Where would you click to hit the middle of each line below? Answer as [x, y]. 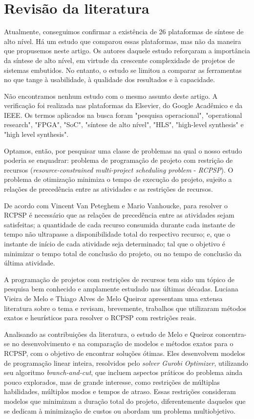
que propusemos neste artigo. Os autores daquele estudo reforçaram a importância [127, 51]
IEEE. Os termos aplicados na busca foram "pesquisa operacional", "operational [123, 115]
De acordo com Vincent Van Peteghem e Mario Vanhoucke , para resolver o [116, 205]
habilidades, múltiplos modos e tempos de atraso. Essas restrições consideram [120, 391]
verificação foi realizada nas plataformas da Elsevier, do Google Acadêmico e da [123, 105]
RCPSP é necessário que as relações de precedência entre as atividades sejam [119, 215]
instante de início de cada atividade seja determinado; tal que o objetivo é [115, 243]
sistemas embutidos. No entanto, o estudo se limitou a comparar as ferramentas [123, 70]
